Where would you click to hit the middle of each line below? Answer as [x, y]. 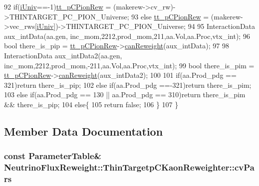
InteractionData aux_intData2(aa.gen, [63, 55]
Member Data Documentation [84, 131]
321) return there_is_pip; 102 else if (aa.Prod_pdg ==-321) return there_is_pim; [128, 85]
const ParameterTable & [53, 156]
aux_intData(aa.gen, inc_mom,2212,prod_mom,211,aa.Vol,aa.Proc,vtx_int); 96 [127, 36]
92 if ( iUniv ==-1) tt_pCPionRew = [58, 6]
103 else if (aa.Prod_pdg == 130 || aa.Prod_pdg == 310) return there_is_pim [125, 94]
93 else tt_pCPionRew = [170, 16]
